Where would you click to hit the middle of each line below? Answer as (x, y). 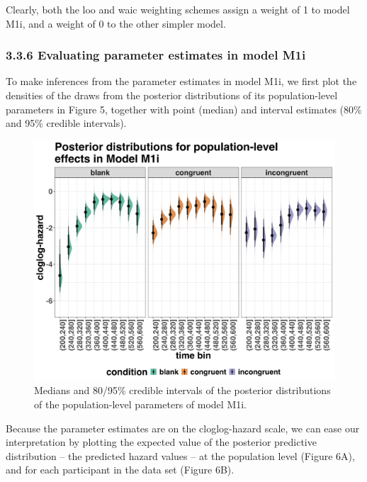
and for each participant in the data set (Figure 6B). (120, 470)
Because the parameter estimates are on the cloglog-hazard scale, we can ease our (183, 428)
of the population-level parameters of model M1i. (141, 404)
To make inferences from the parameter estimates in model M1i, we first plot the (181, 81)
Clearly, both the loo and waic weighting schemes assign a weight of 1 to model (178, 9)
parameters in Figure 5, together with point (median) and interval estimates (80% (184, 109)
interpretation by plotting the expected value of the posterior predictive (161, 442)
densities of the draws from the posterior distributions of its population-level (172, 95)
